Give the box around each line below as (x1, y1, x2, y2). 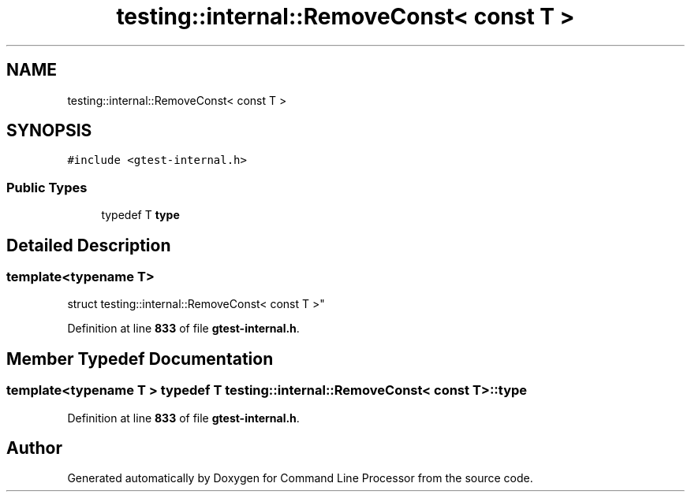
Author (6, 438, 62, 459)
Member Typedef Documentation (6, 348, 274, 369)
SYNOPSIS (6, 121, 92, 141)
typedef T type (101, 208, 180, 222)
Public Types (6, 179, 88, 195)
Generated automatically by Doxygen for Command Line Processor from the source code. (67, 471, 533, 485)
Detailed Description (6, 235, 171, 255)
